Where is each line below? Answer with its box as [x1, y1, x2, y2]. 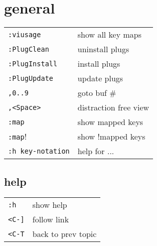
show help [32, 199, 67, 211]
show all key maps [77, 29, 142, 41]
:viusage [8, 30, 41, 39]
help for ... [77, 145, 114, 157]
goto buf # [77, 87, 116, 99]
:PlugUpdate [8, 74, 54, 82]
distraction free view [77, 101, 149, 113]
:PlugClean [8, 45, 49, 53]
